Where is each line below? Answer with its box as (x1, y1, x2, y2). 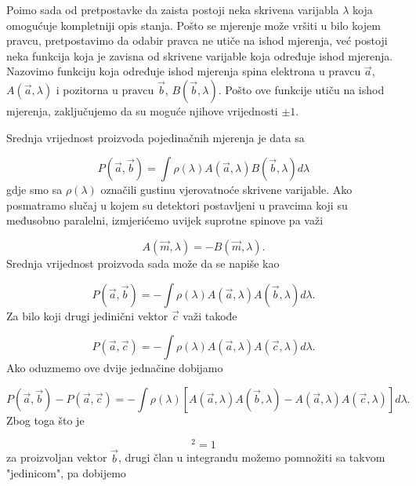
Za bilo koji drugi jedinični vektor (6, 307, 168, 323)
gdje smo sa (6, 181, 63, 198)
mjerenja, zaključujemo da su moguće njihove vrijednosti (6, 102, 278, 119)
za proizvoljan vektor (6, 449, 107, 466)
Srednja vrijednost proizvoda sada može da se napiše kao (6, 254, 280, 271)
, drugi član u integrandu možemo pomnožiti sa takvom (118, 449, 385, 466)
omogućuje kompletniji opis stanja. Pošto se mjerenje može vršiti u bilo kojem (6, 16, 381, 33)
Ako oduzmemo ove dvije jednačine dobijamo (6, 360, 223, 376)
